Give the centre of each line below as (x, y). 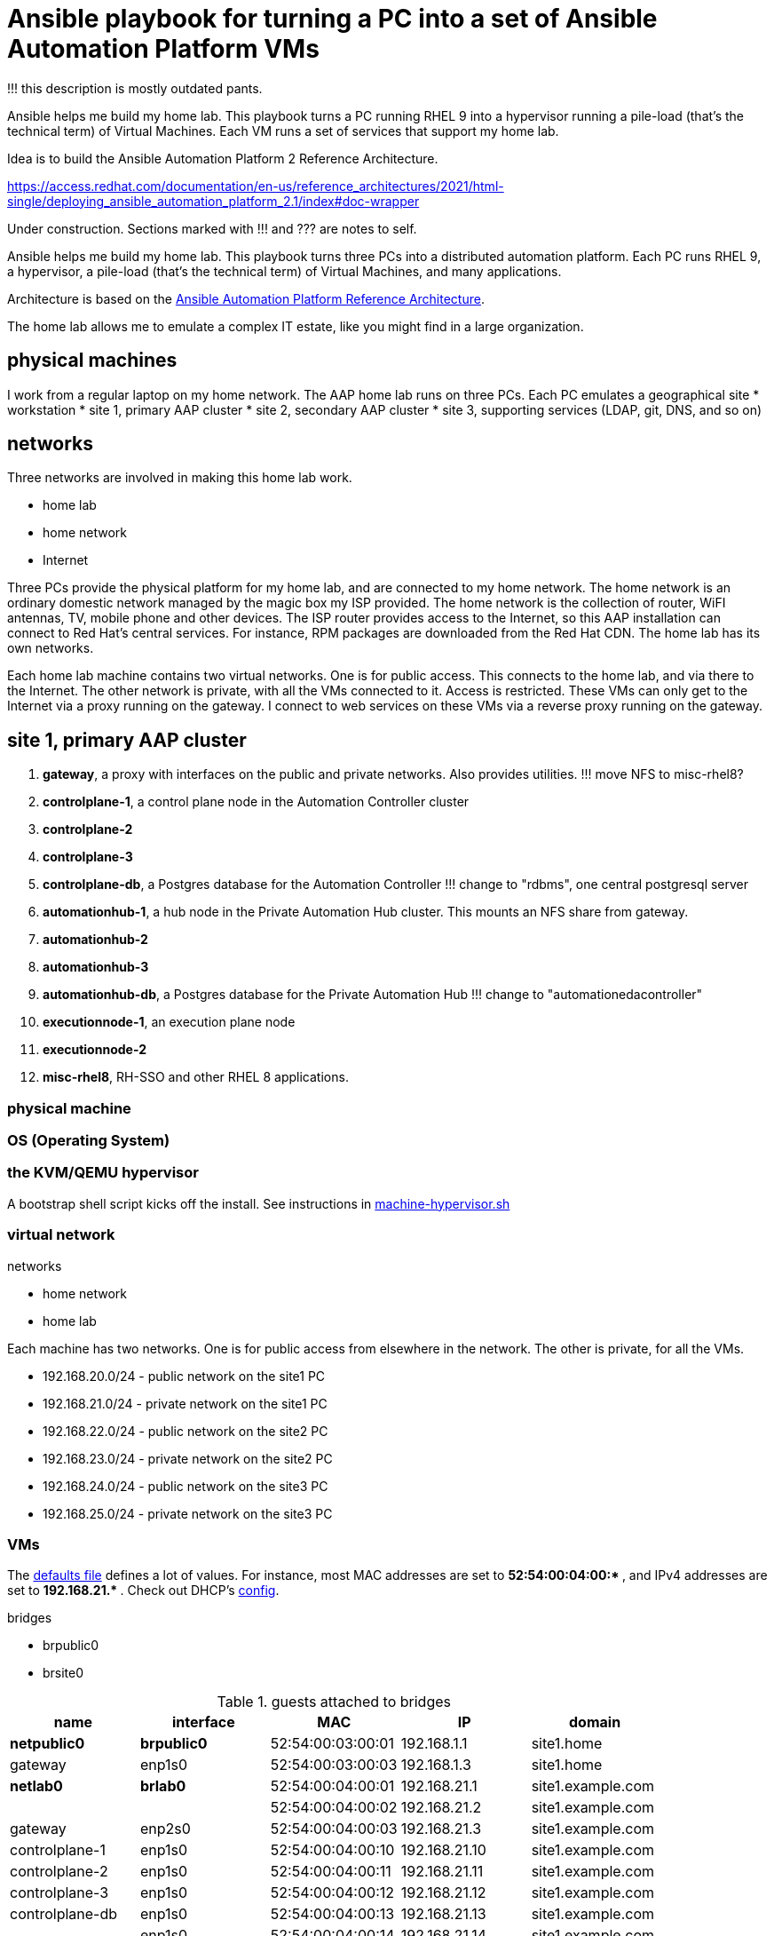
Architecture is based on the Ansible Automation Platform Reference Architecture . (246, 298)
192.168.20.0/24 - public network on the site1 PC (184, 1376)
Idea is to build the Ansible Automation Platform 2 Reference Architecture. (223, 158)
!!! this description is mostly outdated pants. (135, 88)
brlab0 (163, 1786)
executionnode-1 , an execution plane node (169, 1022)
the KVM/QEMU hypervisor (103, 1173)
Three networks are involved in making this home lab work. (180, 478)
